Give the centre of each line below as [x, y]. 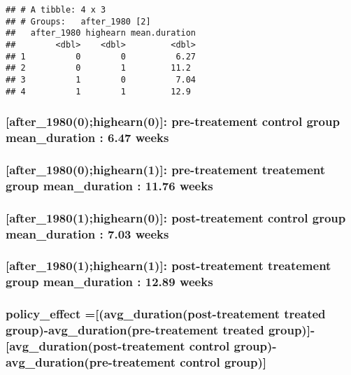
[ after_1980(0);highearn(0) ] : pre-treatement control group [173, 121]
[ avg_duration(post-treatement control [118, 346]
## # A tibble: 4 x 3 [56, 10]
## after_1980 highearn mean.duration [101, 33]
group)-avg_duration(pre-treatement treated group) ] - [160, 330]
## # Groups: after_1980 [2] [78, 21]
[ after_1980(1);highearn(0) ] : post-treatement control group [176, 217]
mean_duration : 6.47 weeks [87, 137]
